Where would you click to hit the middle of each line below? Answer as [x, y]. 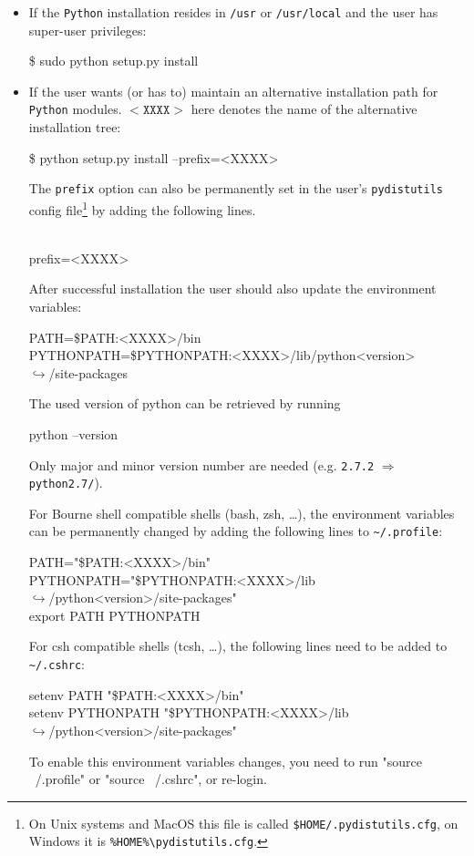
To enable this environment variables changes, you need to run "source [225, 761]
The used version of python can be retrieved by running [185, 403]
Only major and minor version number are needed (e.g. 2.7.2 [201, 464]
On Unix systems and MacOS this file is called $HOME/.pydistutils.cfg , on [243, 823]
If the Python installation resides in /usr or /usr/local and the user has [233, 12]
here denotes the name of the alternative [304, 109]
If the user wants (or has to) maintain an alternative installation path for [233, 91]
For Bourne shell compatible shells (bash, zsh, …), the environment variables [242, 513]
